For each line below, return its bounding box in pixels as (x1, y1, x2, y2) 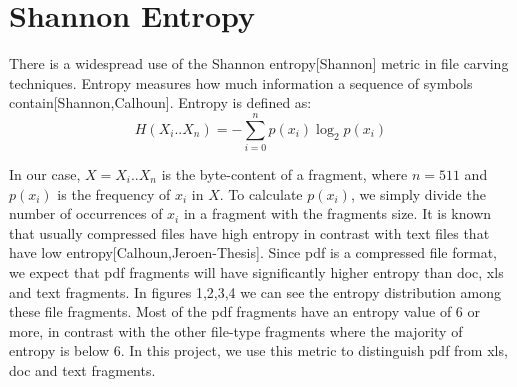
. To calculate (219, 183, 303, 204)
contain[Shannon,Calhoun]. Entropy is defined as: (9, 92, 312, 113)
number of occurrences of (9, 203, 163, 224)
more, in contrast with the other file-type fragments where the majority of (9, 320, 463, 341)
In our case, (9, 164, 81, 185)
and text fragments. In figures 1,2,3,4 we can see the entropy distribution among (9, 281, 502, 302)
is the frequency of (57, 183, 171, 204)
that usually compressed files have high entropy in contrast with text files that (9, 222, 490, 243)
